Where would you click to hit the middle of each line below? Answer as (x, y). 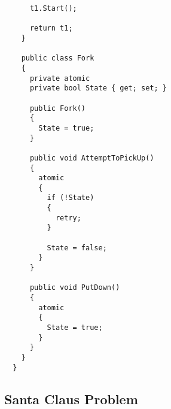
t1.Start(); (53, 8)
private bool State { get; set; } (98, 88)
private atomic (60, 78)
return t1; (51, 28)
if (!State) (71, 198)
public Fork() (58, 108)
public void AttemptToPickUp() (92, 158)
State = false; (77, 248)
